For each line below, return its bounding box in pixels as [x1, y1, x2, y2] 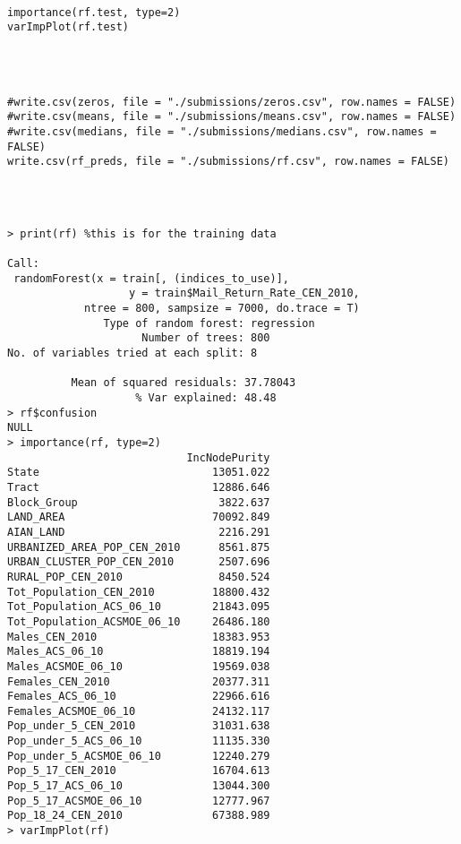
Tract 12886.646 [7, 480, 270, 494]
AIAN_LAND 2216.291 [7, 525, 270, 538]
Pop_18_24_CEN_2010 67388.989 [7, 809, 270, 822]
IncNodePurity [186, 451, 270, 464]
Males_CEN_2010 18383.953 [7, 630, 270, 643]
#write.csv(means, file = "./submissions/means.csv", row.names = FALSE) [7, 110, 457, 124]
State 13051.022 [7, 466, 270, 479]
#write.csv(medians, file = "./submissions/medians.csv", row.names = [7, 125, 437, 138]
